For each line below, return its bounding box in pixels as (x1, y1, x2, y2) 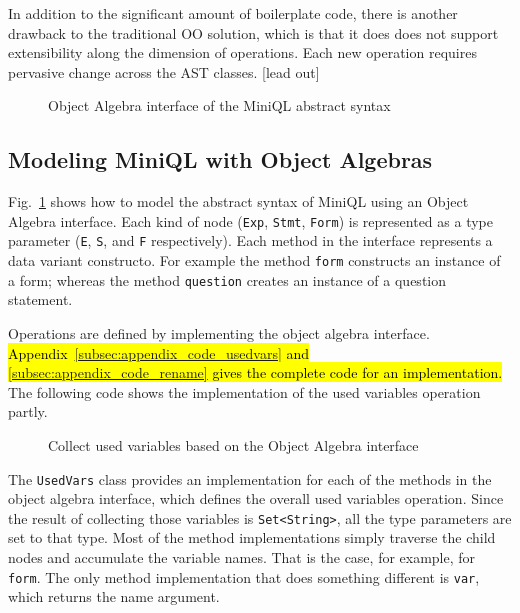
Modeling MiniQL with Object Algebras (8, 144, 433, 175)
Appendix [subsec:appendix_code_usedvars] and (8, 342, 310, 363)
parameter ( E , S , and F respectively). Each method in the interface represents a (8, 230, 493, 251)
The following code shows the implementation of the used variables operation (8, 381, 481, 402)
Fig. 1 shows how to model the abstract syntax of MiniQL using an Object (8, 191, 469, 212)
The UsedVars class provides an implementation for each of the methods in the (8, 468, 492, 489)
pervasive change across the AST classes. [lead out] (8, 61, 320, 82)
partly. (8, 401, 48, 422)
